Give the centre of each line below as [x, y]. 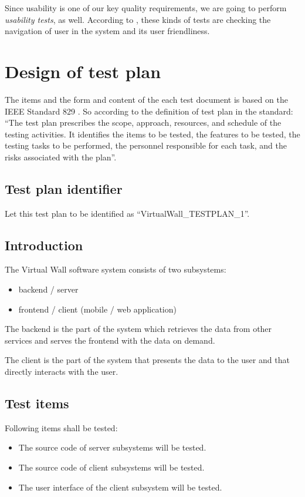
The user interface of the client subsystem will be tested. [120, 487]
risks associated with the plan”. [61, 157]
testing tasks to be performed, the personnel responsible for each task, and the [146, 145]
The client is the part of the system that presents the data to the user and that [147, 360]
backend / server [48, 289]
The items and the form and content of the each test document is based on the [146, 99]
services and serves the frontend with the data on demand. [110, 340]
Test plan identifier [64, 188]
